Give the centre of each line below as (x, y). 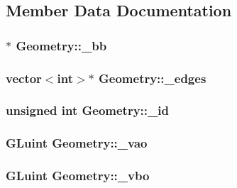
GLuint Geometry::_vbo (78, 176)
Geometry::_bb (61, 45)
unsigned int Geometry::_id (87, 110)
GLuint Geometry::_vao (77, 143)
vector (24, 78)
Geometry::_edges (153, 78)
